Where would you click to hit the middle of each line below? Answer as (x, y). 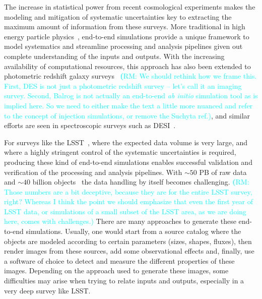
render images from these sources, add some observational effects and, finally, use (129, 251)
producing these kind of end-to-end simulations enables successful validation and (128, 162)
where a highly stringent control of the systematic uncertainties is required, (120, 152)
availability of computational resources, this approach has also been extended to (127, 66)
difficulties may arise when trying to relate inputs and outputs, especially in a (124, 281)
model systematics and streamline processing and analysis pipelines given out (123, 46)
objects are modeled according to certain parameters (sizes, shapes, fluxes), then (128, 241)
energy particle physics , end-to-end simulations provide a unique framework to (127, 36)
